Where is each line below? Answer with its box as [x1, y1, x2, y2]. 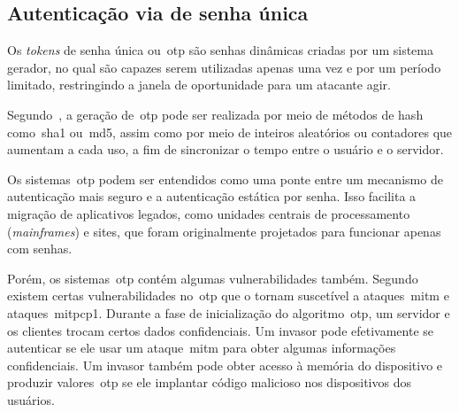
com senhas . [7, 239, 73, 258]
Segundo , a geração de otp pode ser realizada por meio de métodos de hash [7, 105, 424, 123]
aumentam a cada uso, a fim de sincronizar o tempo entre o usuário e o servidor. [7, 140, 444, 159]
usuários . [7, 390, 55, 408]
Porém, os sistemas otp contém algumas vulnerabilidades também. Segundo [7, 268, 418, 287]
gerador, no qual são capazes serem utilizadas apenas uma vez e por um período [7, 58, 441, 76]
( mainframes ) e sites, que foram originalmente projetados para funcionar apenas [7, 222, 441, 240]
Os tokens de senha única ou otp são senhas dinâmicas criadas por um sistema [7, 41, 433, 59]
